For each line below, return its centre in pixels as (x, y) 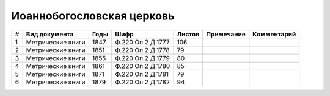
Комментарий (274, 34)
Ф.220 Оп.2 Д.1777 (142, 42)
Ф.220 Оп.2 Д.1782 (143, 82)
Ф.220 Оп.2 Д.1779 (143, 58)
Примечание (226, 34)
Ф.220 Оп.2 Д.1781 (142, 74)
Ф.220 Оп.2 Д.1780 (143, 66)
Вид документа (50, 34)
